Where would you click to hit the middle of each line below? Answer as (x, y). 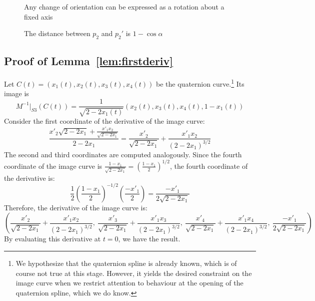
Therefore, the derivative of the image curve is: (76, 207)
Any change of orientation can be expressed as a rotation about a (124, 7)
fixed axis (38, 16)
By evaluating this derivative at (52, 239)
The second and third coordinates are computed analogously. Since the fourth (123, 154)
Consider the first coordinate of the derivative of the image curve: (104, 121)
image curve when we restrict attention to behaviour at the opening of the (129, 283)
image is (16, 93)
